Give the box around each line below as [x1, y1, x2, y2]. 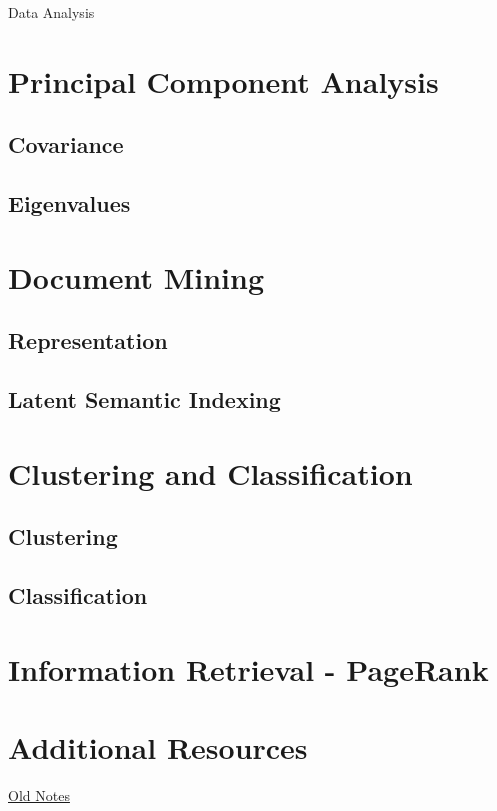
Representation [8, 325, 168, 356]
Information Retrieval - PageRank [8, 648, 489, 689]
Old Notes [8, 784, 70, 805]
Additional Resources [8, 726, 308, 767]
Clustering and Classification [8, 452, 413, 493]
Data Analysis [8, 2, 95, 22]
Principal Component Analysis [8, 60, 439, 101]
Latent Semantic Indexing [8, 384, 281, 415]
